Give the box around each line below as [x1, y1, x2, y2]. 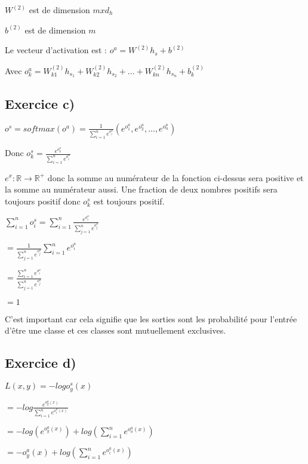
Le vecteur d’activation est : [5, 44, 107, 56]
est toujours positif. [93, 194, 165, 207]
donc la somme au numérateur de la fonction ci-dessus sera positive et [47, 171, 304, 184]
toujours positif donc [5, 194, 81, 207]
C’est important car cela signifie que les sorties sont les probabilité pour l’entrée [5, 312, 297, 325]
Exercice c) [5, 94, 75, 112]
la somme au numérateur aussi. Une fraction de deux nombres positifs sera [5, 183, 278, 196]
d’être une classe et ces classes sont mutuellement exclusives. [5, 324, 226, 337]
